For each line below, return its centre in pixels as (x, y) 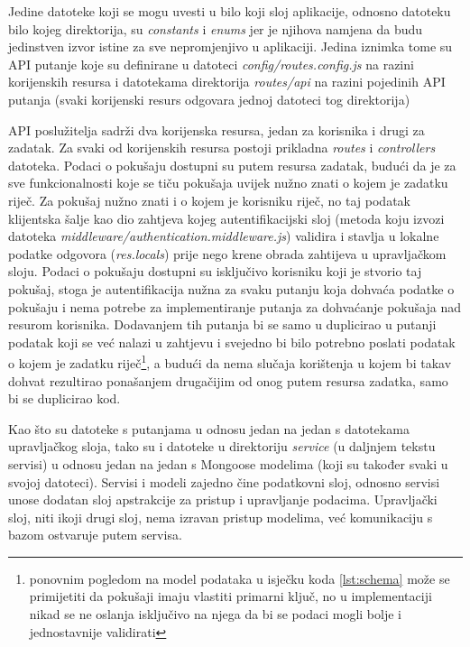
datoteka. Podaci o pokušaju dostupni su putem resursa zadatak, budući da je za (232, 165)
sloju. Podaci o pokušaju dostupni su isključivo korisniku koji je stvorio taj (215, 271)
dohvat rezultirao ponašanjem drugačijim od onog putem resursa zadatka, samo (228, 380)
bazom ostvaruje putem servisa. (95, 535)
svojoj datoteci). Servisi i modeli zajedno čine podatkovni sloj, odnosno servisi (224, 481)
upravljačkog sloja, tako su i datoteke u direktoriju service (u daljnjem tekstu (222, 446)
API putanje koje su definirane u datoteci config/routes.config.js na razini (211, 64)
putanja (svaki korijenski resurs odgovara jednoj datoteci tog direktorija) (209, 99)
